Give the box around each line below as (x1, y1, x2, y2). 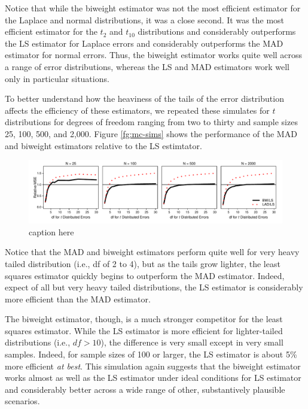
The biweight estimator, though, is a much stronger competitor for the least (5, 313, 283, 325)
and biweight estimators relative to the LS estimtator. (5, 139, 202, 152)
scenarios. (5, 395, 40, 407)
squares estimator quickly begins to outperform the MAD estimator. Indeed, (5, 269, 285, 281)
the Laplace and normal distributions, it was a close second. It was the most (5, 13, 285, 26)
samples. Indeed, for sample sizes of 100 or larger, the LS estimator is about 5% (5, 348, 297, 360)
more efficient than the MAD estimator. (5, 292, 151, 305)
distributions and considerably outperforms (138, 25, 296, 38)
